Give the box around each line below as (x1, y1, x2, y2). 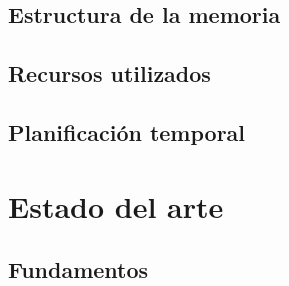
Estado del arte (8, 185, 224, 226)
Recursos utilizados (8, 58, 211, 89)
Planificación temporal (8, 116, 246, 147)
